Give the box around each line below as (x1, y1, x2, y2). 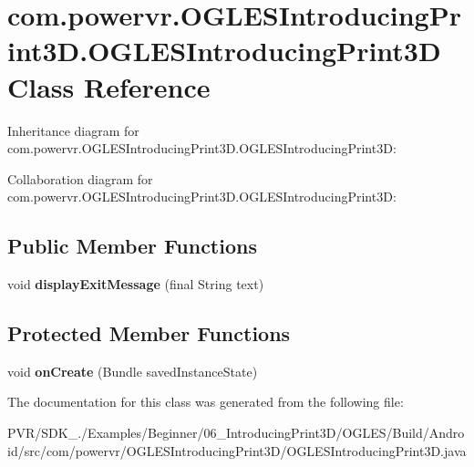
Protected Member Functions (7, 319, 291, 348)
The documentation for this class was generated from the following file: (7, 392, 404, 411)
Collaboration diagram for (7, 169, 153, 188)
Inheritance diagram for (7, 120, 139, 140)
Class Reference (7, 67, 211, 105)
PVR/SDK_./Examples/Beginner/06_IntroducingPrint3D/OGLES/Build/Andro (7, 423, 465, 442)
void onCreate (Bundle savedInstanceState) (7, 361, 258, 380)
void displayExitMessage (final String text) (7, 275, 264, 294)
